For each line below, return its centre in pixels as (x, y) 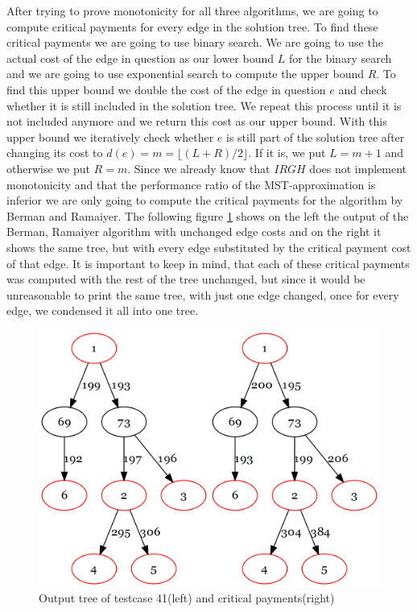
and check (363, 89)
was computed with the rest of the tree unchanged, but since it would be (186, 279)
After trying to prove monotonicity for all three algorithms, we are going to (192, 10)
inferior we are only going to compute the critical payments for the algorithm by (205, 200)
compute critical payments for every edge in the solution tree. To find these (192, 26)
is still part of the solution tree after (316, 136)
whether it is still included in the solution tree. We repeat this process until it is (204, 105)
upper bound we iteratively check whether (110, 136)
